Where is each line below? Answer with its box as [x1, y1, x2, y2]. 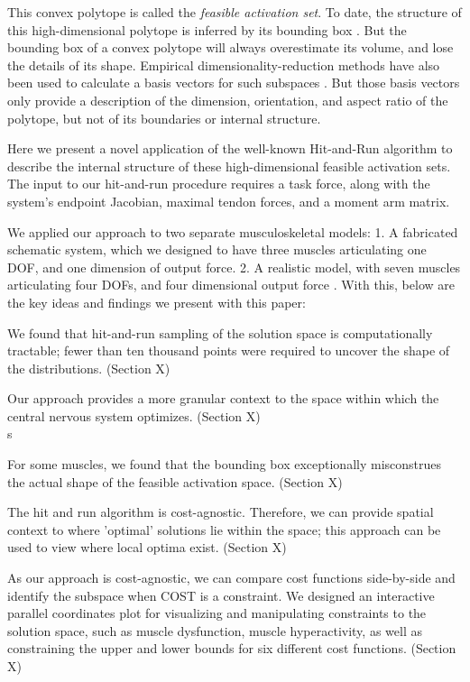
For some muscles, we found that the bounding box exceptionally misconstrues [7, 455, 442, 474]
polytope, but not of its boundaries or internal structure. [7, 108, 321, 127]
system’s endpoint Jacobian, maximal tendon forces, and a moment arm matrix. [7, 191, 450, 210]
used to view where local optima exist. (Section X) [7, 538, 287, 557]
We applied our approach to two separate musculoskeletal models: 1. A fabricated [7, 222, 458, 241]
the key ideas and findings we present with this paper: [7, 292, 306, 311]
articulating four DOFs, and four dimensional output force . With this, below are [7, 275, 455, 294]
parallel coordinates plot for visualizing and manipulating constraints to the [7, 604, 427, 622]
